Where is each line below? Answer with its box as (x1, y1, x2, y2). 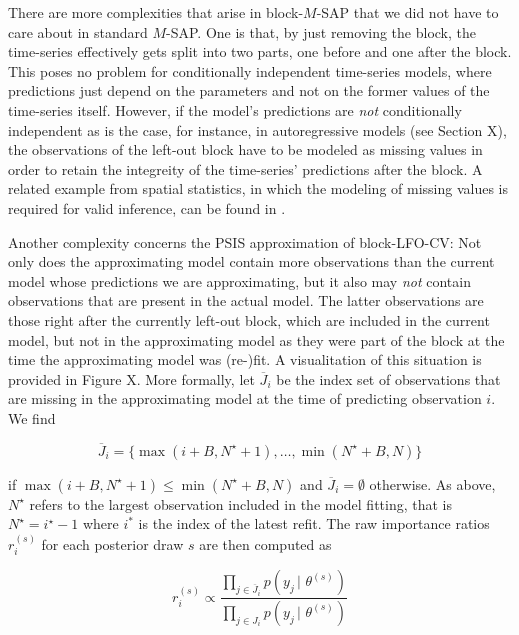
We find (8, 407, 56, 428)
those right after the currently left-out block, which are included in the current (8, 309, 490, 330)
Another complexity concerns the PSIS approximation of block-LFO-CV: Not (8, 231, 482, 252)
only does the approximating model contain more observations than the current (8, 251, 495, 272)
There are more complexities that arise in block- (8, 2, 304, 22)
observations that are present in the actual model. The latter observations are (8, 290, 484, 311)
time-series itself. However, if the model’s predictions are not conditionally (8, 99, 462, 120)
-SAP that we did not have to (316, 2, 499, 22)
